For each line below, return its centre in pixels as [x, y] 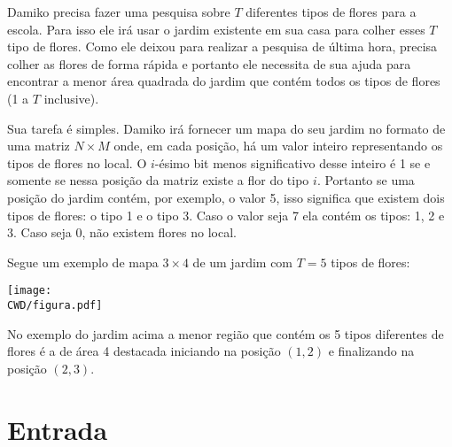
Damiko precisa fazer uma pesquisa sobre [119, 12]
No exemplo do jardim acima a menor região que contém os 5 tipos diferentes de [226, 333]
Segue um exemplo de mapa [83, 262]
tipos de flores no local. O [77, 162]
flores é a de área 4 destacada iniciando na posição [144, 351]
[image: [30, 291]
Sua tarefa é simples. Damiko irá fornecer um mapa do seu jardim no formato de [226, 128]
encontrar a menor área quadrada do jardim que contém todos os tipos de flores [224, 81]
